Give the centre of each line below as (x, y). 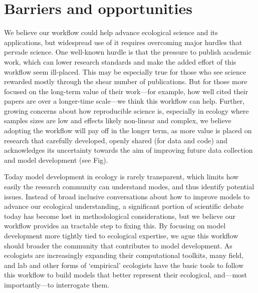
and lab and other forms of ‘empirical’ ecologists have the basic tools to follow (124, 265)
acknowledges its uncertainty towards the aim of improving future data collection (128, 150)
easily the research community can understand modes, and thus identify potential (129, 187)
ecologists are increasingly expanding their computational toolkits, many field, (124, 255)
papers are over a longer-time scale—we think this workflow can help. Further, (124, 101)
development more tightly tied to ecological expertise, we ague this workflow (121, 235)
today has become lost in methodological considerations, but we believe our (120, 216)
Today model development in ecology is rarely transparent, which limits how (121, 177)
